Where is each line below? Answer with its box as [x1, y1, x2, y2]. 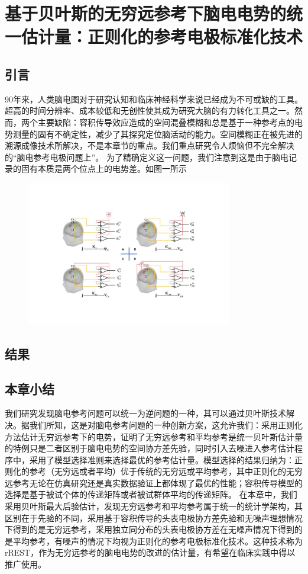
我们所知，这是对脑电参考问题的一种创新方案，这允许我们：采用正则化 [29, 418, 303, 431]
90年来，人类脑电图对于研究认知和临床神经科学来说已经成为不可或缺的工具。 [5, 92, 303, 105]
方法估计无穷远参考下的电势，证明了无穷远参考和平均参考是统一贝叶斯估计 [5, 430, 294, 442]
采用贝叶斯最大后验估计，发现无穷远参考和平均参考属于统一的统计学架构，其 [5, 500, 303, 512]
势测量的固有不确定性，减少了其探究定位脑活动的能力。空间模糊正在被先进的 [5, 127, 303, 140]
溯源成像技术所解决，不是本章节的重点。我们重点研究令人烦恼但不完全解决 [5, 139, 294, 152]
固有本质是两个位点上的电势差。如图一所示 [21, 162, 187, 175]
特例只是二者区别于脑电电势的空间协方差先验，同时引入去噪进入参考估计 [12, 442, 294, 454]
